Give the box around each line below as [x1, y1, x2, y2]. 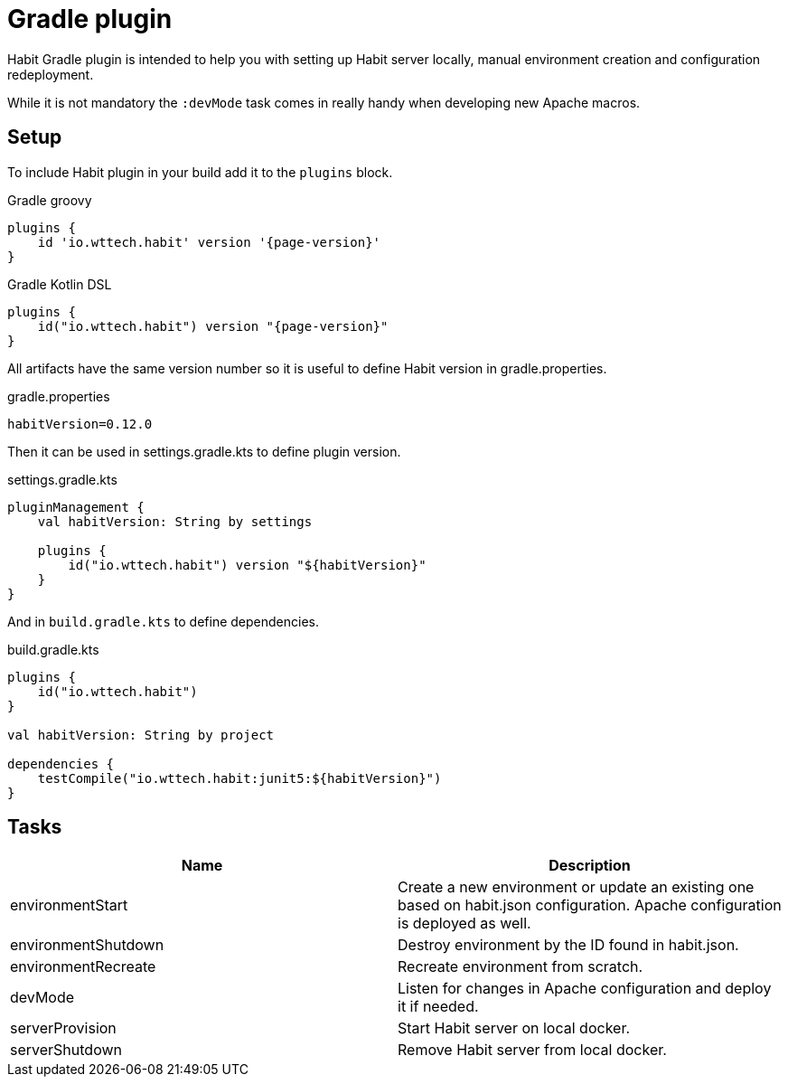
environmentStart [10, 896, 128, 915]
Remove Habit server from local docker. [398, 1041, 667, 1060]
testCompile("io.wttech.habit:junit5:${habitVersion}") [37, 770, 442, 786]
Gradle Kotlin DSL [7, 276, 112, 292]
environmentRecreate [10, 957, 156, 976]
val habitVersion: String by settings [37, 514, 313, 529]
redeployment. [7, 66, 94, 82]
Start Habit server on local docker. [398, 1019, 631, 1038]
